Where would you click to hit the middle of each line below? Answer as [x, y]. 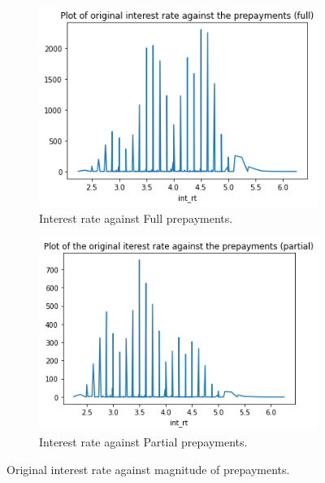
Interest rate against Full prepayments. [136, 218]
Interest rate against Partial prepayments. [143, 442]
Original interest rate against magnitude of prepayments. [148, 470]
